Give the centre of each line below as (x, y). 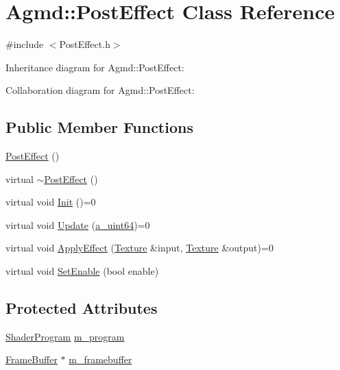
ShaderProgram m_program (65, 336)
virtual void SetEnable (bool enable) (82, 271)
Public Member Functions (99, 127)
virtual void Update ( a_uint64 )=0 (78, 224)
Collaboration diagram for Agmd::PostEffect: (100, 90)
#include (25, 44)
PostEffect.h (85, 44)
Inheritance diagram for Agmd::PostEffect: (95, 67)
